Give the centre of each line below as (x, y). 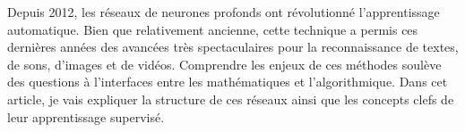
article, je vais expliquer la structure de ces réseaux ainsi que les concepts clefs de (231, 99)
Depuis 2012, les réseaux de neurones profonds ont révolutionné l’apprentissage (224, 12)
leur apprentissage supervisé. (86, 116)
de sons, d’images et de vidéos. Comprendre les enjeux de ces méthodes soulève (224, 64)
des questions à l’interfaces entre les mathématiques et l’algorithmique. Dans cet (228, 82)
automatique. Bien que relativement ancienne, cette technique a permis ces (213, 29)
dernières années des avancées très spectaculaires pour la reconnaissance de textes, (233, 47)
